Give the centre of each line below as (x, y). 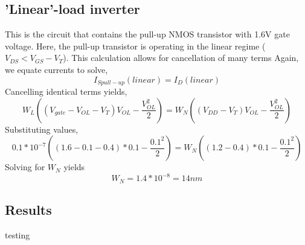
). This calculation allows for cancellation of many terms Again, (181, 58)
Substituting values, (42, 129)
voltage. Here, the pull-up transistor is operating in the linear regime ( (135, 46)
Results (28, 210)
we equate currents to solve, (56, 69)
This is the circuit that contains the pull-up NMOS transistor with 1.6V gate (147, 34)
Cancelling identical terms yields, (66, 91)
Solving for (25, 167)
